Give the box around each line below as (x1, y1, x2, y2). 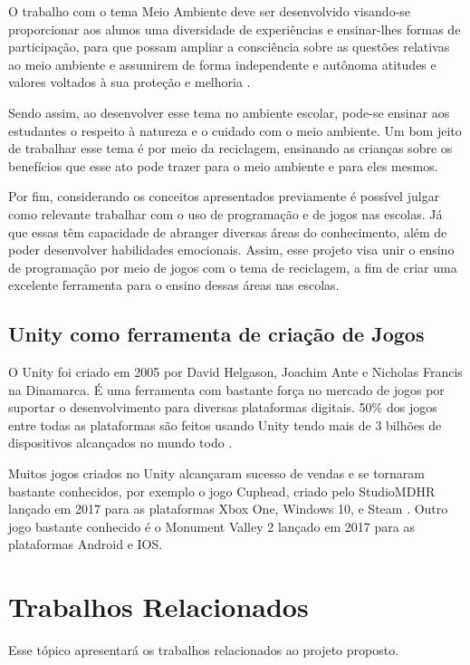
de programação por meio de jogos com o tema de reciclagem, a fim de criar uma (8, 257, 457, 276)
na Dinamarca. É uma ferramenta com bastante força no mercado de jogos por (8, 380, 445, 399)
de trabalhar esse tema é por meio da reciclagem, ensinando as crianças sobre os (8, 139, 453, 158)
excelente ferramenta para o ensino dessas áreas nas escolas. (8, 275, 340, 294)
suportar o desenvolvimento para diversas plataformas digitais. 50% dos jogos (8, 398, 437, 417)
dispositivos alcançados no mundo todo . (8, 433, 233, 452)
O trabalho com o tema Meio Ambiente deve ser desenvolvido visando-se (8, 2, 411, 20)
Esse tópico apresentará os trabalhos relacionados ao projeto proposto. (8, 641, 399, 660)
